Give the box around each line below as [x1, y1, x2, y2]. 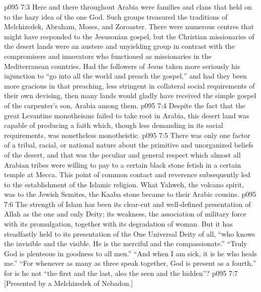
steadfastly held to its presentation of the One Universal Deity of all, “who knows [4, 228, 255, 239]
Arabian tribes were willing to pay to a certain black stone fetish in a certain [4, 159, 241, 170]
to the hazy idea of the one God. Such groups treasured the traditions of [4, 11, 228, 22]
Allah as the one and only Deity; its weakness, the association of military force [4, 208, 246, 219]
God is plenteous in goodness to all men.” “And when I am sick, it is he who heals [4, 248, 257, 258]
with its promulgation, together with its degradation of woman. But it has [4, 218, 233, 229]
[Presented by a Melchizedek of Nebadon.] [4, 277, 133, 288]
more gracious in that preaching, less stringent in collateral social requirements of [4, 80, 255, 91]
